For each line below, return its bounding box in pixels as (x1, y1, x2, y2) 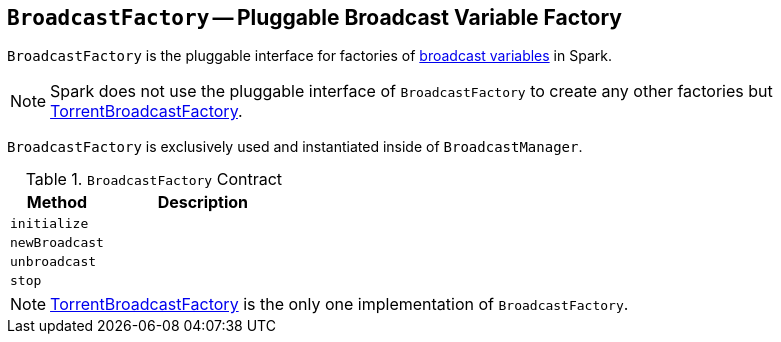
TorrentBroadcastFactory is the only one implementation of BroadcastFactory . (50, 294, 629, 315)
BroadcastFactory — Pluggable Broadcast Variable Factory (7, 5, 623, 30)
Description (157, 192, 249, 213)
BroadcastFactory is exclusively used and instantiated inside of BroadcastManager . (7, 138, 583, 156)
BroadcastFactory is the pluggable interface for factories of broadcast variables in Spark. (7, 47, 612, 65)
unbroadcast (10, 254, 97, 270)
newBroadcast (10, 235, 104, 251)
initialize (10, 216, 89, 232)
